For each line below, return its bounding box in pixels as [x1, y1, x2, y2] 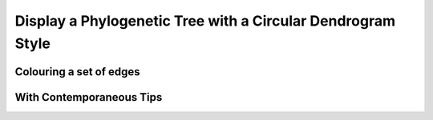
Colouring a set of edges [14, 65, 140, 78]
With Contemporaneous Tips [14, 90, 163, 104]
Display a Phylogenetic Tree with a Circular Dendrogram [14, 12, 396, 30]
